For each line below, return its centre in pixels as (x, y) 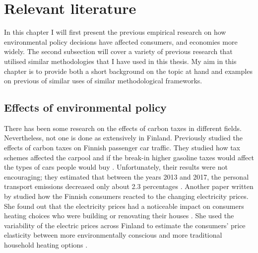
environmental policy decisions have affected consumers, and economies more (121, 41)
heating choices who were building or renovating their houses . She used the (119, 216)
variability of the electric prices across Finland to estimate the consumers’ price (125, 225)
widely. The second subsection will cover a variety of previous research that (118, 51)
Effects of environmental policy (85, 107)
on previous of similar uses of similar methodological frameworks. (103, 81)
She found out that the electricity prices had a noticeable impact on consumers (124, 206)
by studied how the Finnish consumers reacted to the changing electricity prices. (126, 196)
